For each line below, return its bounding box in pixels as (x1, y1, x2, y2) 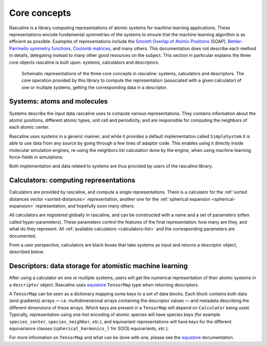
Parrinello (9, 45, 29, 51)
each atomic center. (9, 124, 50, 130)
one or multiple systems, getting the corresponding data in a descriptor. (21, 84, 168, 90)
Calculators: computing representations (9, 176, 135, 185)
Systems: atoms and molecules (9, 97, 108, 106)
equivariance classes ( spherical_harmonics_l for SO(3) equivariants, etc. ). (9, 325, 169, 331)
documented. (9, 233, 37, 239)
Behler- (227, 39, 243, 45)
